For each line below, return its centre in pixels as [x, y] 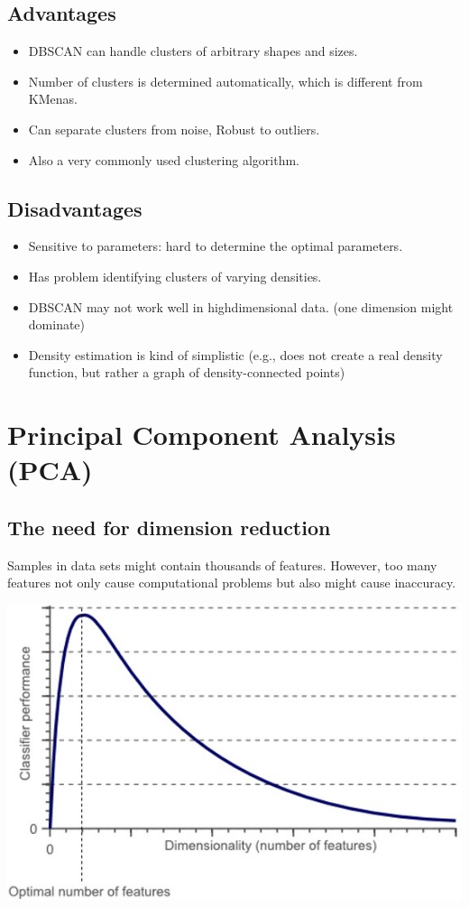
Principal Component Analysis [202, 435]
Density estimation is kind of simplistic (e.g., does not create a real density [235, 354]
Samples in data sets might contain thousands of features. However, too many [222, 565]
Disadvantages [75, 208]
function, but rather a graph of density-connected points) [187, 372]
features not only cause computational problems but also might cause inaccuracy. [232, 583]
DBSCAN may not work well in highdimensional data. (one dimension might [241, 306]
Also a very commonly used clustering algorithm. [164, 159]
